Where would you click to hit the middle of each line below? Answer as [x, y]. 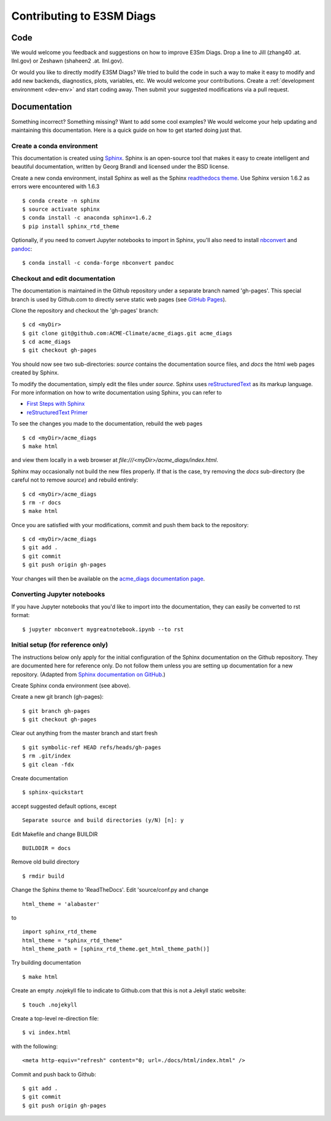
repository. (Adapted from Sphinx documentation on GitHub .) [88, 674]
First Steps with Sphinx [56, 404]
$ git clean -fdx [48, 764]
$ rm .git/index [47, 756]
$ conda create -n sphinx [61, 200]
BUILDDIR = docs [47, 848]
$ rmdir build [43, 876]
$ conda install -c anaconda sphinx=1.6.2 [87, 218]
